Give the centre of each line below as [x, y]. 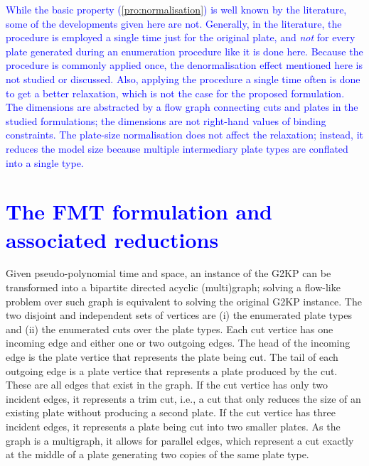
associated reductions [112, 239]
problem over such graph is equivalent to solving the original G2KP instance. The [184, 301]
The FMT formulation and [139, 211]
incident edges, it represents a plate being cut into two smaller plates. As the [173, 426]
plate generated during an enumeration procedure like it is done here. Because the [184, 51]
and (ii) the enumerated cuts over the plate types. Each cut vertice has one [170, 329]
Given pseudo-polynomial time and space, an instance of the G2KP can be [169, 273]
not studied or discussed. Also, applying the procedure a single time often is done [183, 78]
